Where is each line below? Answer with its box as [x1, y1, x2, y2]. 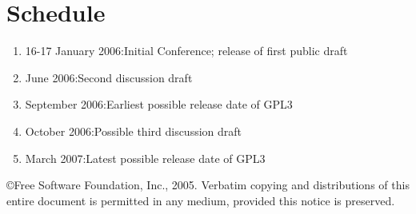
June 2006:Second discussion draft [25, 69, 193, 85]
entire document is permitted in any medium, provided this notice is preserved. [6, 192, 395, 208]
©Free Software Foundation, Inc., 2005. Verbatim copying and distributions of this [6, 176, 410, 193]
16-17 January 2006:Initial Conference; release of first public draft [25, 42, 348, 59]
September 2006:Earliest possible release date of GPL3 [25, 96, 293, 113]
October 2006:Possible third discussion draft [25, 122, 242, 139]
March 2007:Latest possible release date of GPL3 [25, 149, 266, 166]
